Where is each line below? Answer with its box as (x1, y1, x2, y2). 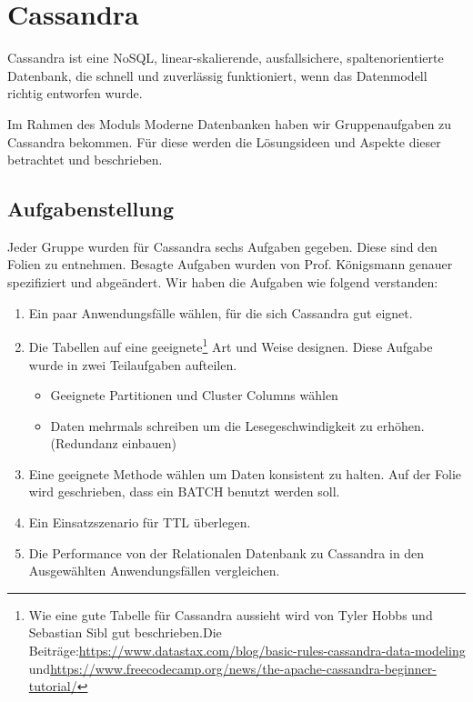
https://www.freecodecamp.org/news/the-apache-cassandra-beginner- (50, 658, 437, 677)
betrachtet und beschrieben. (7, 150, 163, 169)
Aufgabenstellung (7, 195, 175, 223)
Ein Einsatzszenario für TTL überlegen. (28, 513, 251, 532)
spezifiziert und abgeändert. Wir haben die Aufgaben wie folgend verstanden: (7, 273, 438, 292)
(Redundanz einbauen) (50, 434, 176, 453)
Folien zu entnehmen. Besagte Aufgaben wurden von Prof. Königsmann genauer (7, 255, 453, 274)
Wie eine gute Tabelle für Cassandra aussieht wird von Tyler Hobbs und (28, 605, 433, 624)
